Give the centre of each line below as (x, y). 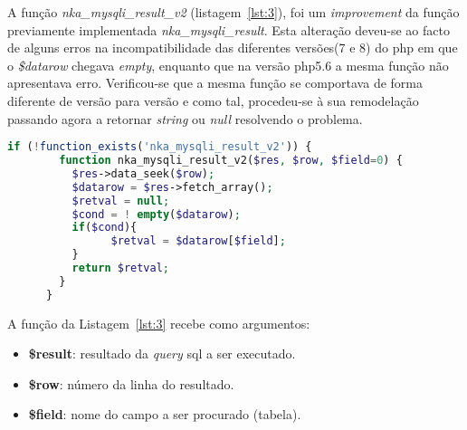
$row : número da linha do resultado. (131, 383)
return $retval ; (121, 268)
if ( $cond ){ (105, 228)
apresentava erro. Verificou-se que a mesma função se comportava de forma (215, 83)
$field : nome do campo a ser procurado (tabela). (165, 414)
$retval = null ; (121, 201)
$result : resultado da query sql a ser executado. (162, 354)
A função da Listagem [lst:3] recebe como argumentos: (159, 323)
